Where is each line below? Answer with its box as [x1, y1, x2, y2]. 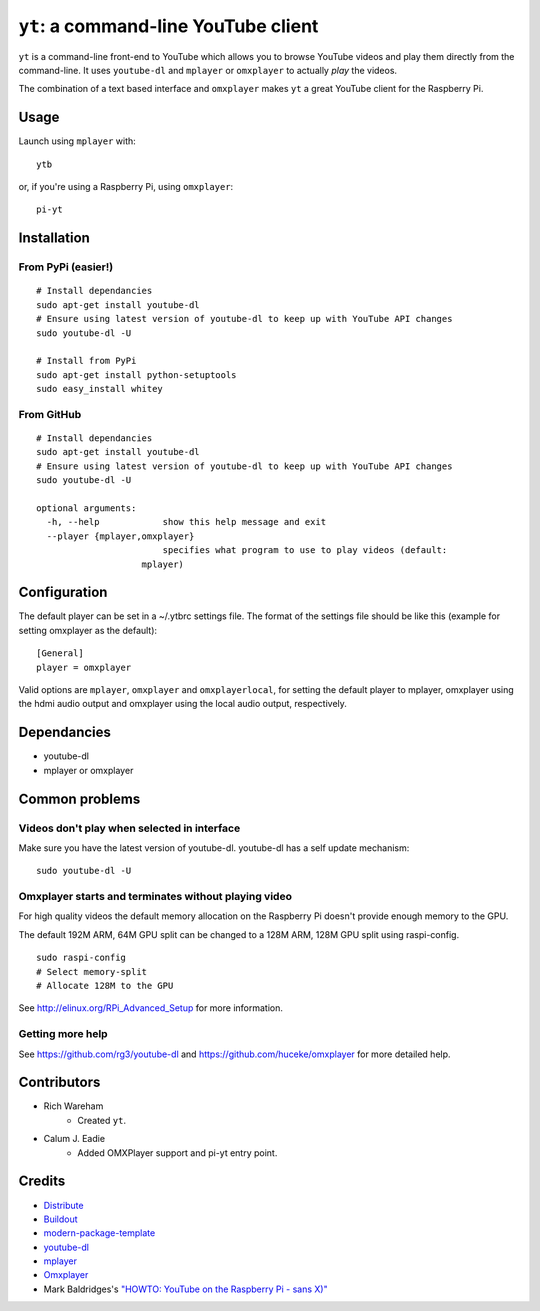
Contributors [18, 1074, 101, 1091]
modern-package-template [43, 1227, 156, 1239]
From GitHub [18, 407, 82, 421]
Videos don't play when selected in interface [18, 821, 241, 835]
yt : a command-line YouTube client [18, 15, 319, 37]
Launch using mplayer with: [18, 135, 137, 147]
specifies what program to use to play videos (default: [162, 545, 448, 556]
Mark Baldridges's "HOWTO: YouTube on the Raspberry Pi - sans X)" [43, 1283, 329, 1295]
